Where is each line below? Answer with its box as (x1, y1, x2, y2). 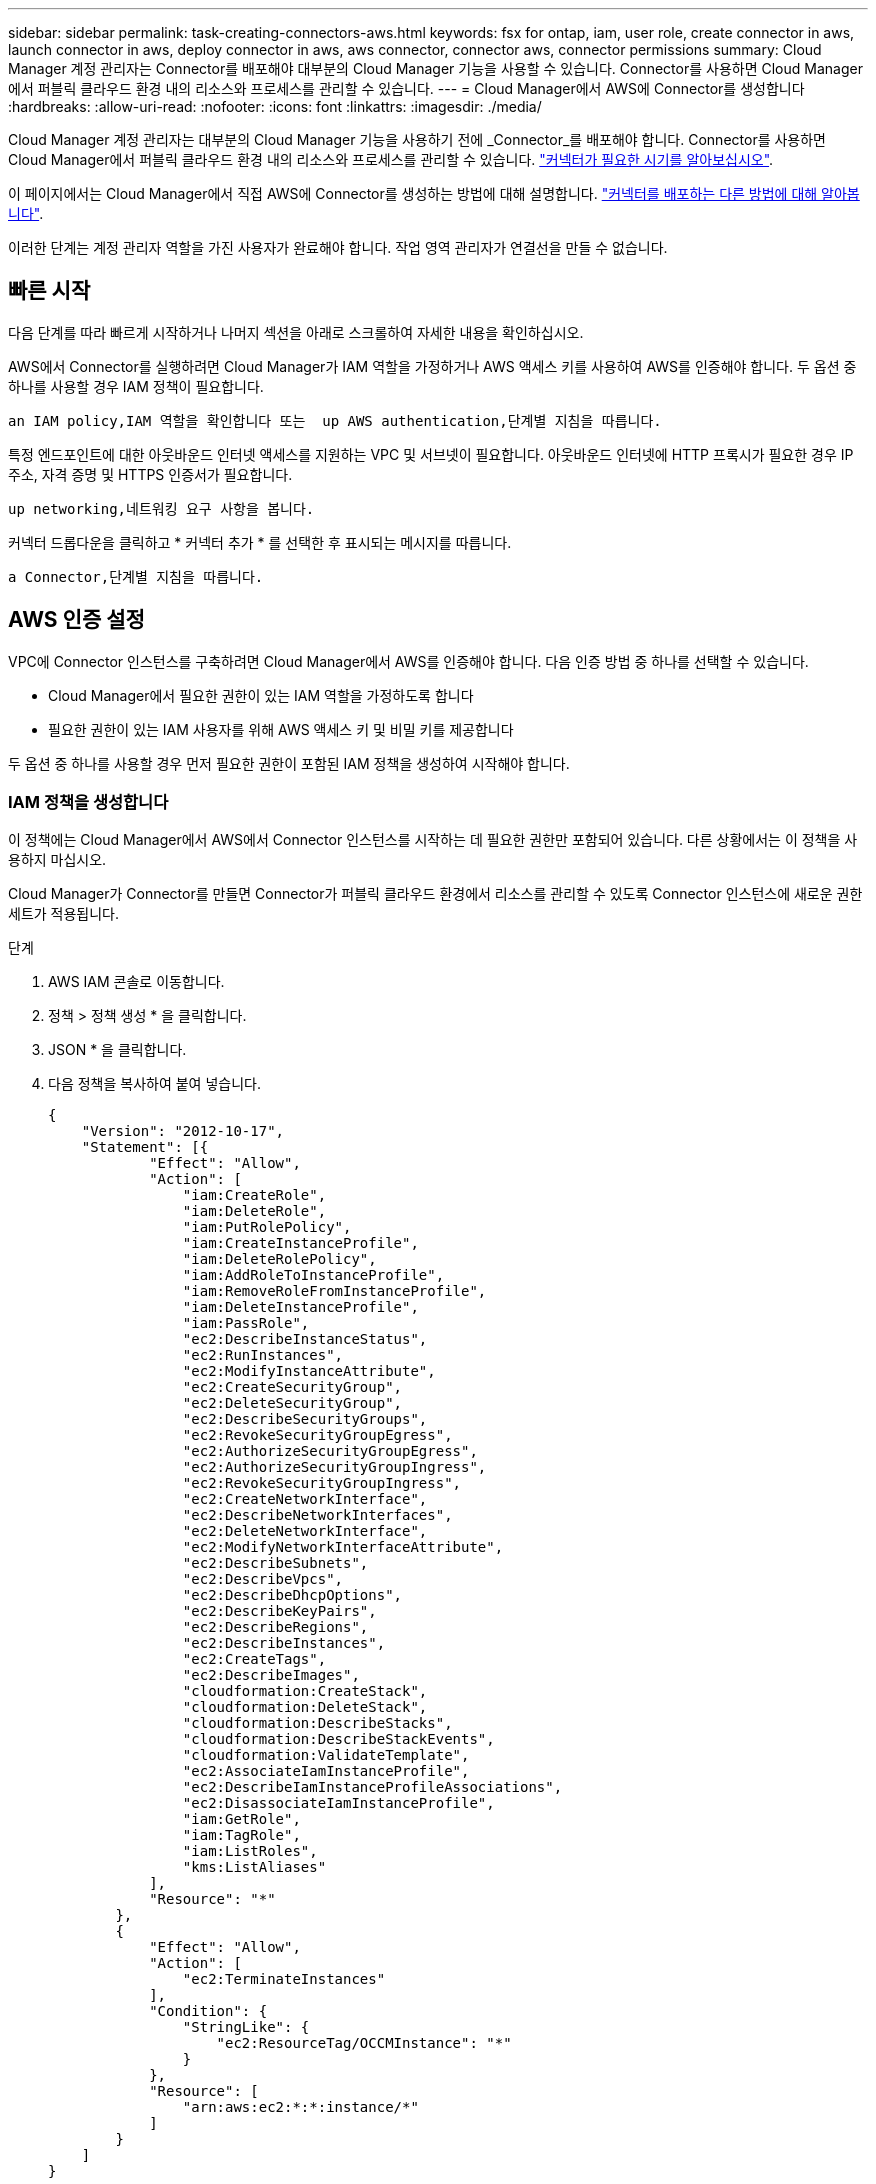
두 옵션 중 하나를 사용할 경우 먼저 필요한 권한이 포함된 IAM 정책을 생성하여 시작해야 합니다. (8, 754, 570, 772)
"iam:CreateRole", (182, 1187, 327, 1204)
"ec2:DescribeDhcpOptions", (182, 1587, 403, 1604)
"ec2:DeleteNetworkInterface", (182, 1523, 428, 1540)
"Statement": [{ (81, 1139, 209, 1156)
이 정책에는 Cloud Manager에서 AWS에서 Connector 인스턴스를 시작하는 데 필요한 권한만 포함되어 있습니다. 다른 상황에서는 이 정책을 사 (8, 831, 858, 849)
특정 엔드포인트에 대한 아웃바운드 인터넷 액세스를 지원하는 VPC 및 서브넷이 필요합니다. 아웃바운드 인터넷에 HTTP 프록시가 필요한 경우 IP (8, 445, 854, 463)
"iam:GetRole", (182, 1811, 301, 1828)
